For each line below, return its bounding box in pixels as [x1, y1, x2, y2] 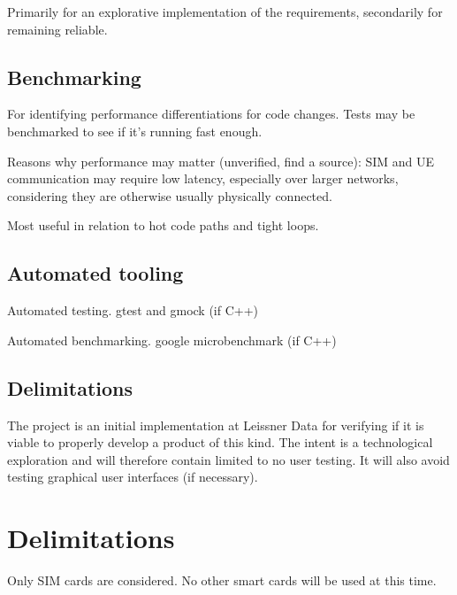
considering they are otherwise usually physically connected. [7, 186, 332, 205]
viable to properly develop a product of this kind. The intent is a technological [7, 433, 433, 452]
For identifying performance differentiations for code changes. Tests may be [7, 104, 415, 123]
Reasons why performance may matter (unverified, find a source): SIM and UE [7, 151, 435, 170]
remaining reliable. [7, 19, 108, 38]
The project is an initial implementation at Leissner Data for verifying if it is [7, 415, 424, 434]
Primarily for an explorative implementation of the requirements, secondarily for [7, 3, 443, 20]
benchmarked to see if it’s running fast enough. [7, 121, 263, 140]
